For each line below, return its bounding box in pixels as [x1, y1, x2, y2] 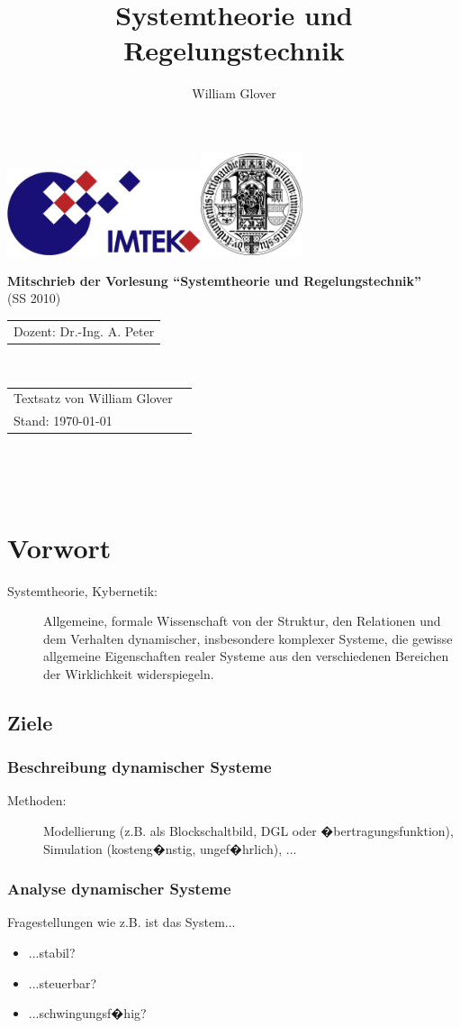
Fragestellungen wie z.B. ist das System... [7, 913, 236, 932]
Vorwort [7, 528, 112, 565]
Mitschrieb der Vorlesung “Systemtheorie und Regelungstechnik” [7, 271, 422, 289]
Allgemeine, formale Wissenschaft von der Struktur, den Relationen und [43, 611, 441, 630]
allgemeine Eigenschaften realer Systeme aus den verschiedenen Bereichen [43, 647, 449, 665]
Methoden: [7, 791, 67, 810]
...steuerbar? [28, 973, 97, 992]
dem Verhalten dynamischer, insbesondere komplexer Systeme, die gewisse [43, 629, 453, 647]
